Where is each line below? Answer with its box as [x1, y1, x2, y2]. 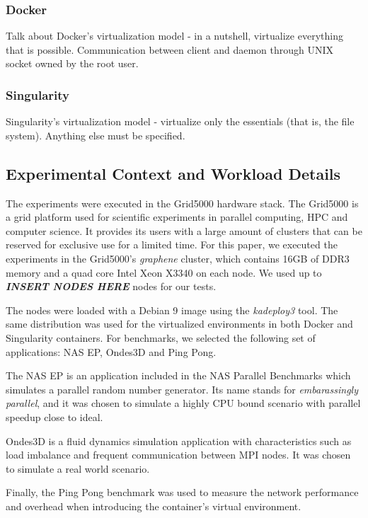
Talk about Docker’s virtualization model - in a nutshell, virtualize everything [6, 28, 343, 43]
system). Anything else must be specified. [6, 127, 185, 142]
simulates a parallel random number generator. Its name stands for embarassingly [6, 381, 358, 396]
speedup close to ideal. [6, 409, 103, 424]
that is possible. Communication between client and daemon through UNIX [6, 42, 334, 57]
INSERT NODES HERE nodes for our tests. [6, 279, 217, 294]
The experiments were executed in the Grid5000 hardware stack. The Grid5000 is [6, 195, 359, 210]
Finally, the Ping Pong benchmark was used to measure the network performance [6, 485, 359, 500]
